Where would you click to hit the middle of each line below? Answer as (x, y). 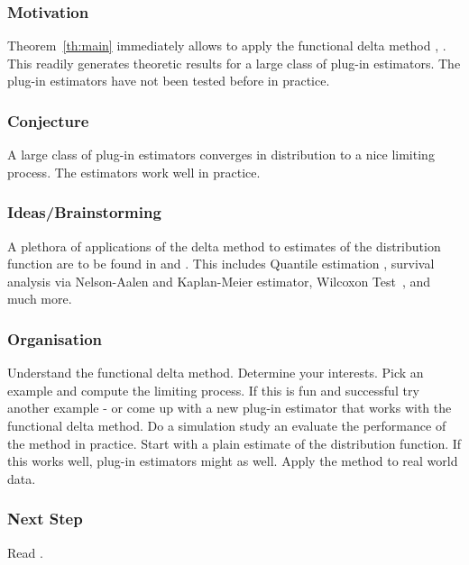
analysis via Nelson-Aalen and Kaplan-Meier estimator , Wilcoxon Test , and (219, 281)
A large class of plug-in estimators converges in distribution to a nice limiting (221, 155)
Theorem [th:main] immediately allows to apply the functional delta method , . (227, 46)
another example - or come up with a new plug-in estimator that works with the (230, 408)
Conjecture (48, 120)
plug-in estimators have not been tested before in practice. (169, 81)
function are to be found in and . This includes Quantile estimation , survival (221, 264)
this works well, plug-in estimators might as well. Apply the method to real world (233, 461)
